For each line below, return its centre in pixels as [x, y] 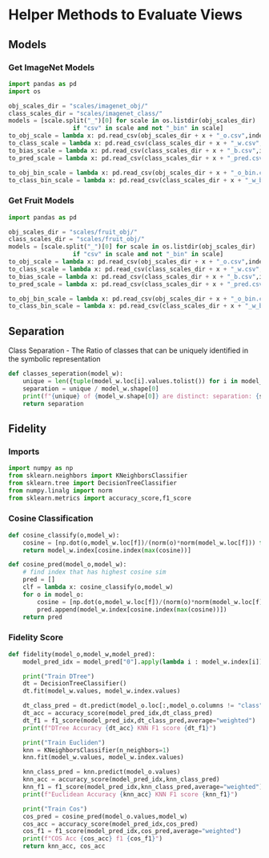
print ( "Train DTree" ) [58, 676]
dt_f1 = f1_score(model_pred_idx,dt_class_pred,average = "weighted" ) [139, 721]
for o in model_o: [53, 594]
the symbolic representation [55, 359]
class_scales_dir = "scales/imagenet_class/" [85, 113]
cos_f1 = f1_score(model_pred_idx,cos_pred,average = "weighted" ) [132, 831]
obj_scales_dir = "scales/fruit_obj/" [73, 232]
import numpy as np [41, 468]
